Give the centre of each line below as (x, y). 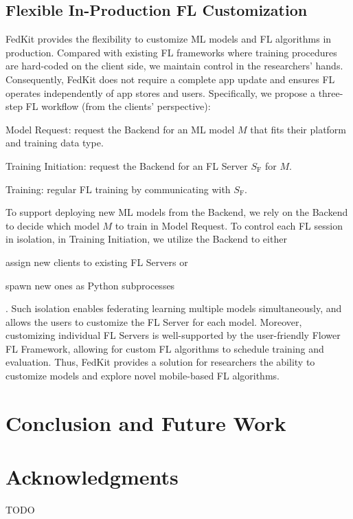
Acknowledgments (92, 477)
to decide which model (53, 225)
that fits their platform (298, 129)
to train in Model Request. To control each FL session (229, 225)
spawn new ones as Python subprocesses (90, 285)
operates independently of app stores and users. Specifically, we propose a (160, 92)
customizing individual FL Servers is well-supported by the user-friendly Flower (173, 335)
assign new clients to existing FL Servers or (97, 262)
